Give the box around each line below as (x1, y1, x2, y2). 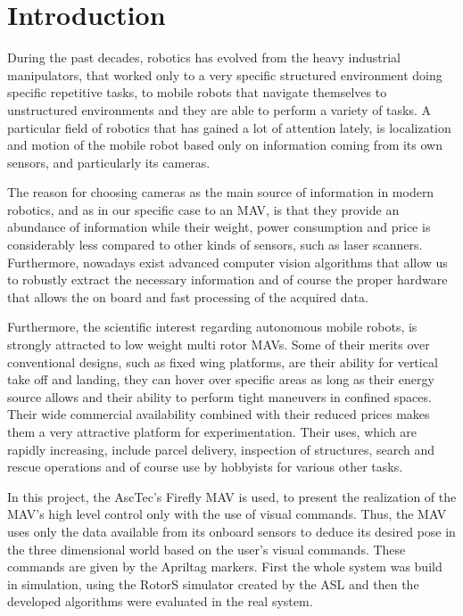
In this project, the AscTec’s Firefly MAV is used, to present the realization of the (7, 487, 457, 505)
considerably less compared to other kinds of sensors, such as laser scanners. (7, 235, 423, 254)
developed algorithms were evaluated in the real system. (7, 592, 313, 611)
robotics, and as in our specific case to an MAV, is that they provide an (7, 200, 400, 218)
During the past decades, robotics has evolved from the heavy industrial (7, 48, 401, 67)
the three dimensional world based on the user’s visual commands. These (7, 539, 406, 558)
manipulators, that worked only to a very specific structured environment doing (7, 65, 442, 84)
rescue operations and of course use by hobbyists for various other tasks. (7, 457, 403, 476)
